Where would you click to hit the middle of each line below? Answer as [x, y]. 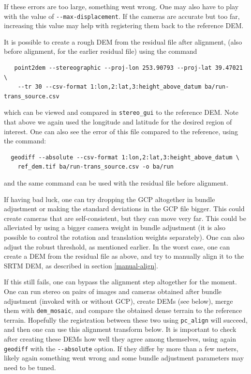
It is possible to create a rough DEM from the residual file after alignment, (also [123, 41]
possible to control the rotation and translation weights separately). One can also [124, 237]
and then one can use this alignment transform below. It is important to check [120, 329]
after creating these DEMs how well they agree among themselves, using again [120, 339]
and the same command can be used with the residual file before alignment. [116, 183]
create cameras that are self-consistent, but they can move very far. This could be [125, 218]
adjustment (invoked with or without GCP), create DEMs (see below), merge [118, 301]
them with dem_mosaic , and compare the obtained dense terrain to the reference [123, 310]
